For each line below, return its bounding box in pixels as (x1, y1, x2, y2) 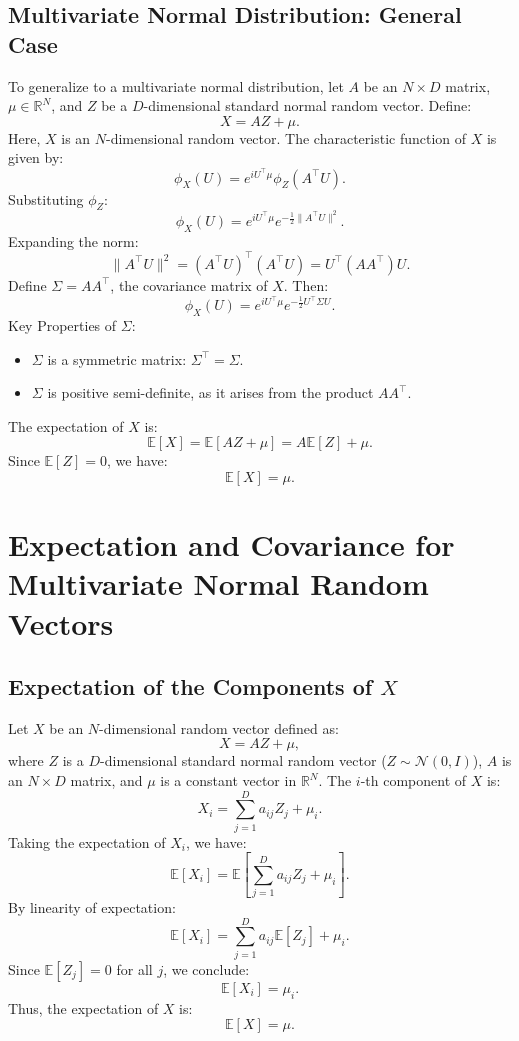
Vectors (8, 602, 114, 643)
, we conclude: (163, 958, 250, 979)
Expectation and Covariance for (8, 524, 455, 565)
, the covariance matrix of (110, 274, 268, 295)
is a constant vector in (160, 770, 297, 791)
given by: (8, 147, 64, 168)
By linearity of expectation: (8, 897, 176, 918)
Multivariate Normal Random (8, 563, 429, 604)
